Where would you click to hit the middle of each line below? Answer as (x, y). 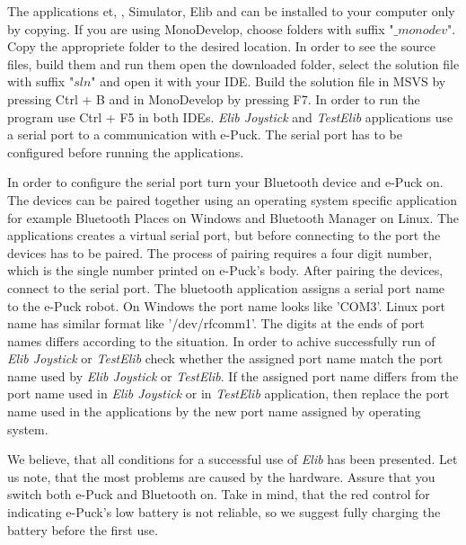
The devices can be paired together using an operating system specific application (232, 199)
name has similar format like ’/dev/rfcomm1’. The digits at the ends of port (216, 323)
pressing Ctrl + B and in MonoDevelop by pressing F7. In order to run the (214, 98)
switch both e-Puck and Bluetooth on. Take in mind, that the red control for (219, 494)
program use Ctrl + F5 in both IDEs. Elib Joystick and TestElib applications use (230, 116)
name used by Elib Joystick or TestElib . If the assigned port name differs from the (233, 375)
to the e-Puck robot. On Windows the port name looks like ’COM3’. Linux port (226, 305)
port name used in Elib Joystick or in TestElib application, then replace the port (229, 393)
